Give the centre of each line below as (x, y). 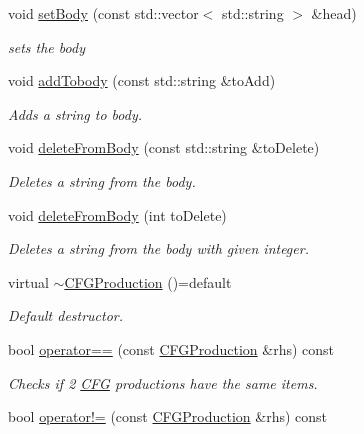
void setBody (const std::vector (103, 13)
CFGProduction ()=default (148, 281)
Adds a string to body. (75, 113)
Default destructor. (66, 315)
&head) (334, 13)
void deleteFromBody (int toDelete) (117, 214)
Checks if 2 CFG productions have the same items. (163, 382)
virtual (28, 281)
